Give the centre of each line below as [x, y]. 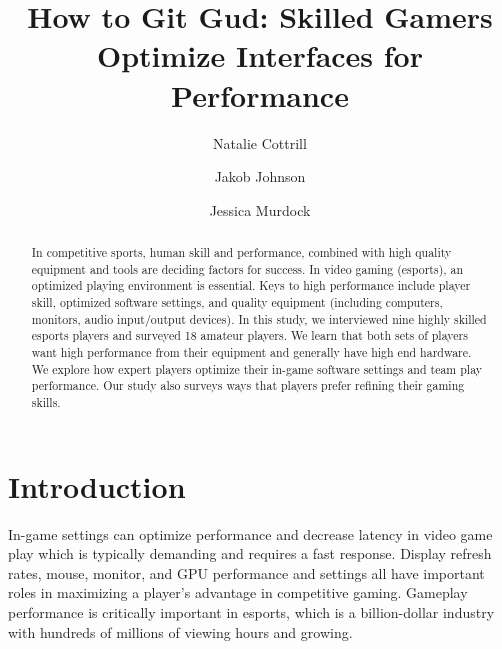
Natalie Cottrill [260, 142]
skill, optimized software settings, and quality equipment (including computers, [237, 302]
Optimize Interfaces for [259, 55]
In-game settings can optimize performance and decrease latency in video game [250, 533]
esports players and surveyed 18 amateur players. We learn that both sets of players [249, 335]
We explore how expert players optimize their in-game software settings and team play [257, 368]
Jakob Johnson [260, 176]
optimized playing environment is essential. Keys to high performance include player [251, 285]
